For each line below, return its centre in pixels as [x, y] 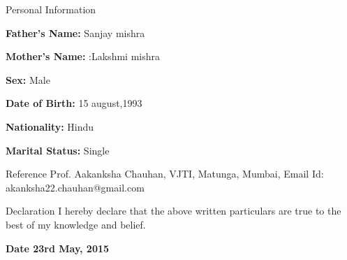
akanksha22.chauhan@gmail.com [75, 187]
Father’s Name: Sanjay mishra [75, 32]
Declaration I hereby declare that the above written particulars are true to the [173, 211]
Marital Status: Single [58, 150]
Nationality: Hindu [50, 126]
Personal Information [51, 9]
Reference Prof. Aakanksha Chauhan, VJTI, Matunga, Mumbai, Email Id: [165, 174]
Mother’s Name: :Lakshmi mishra [83, 56]
